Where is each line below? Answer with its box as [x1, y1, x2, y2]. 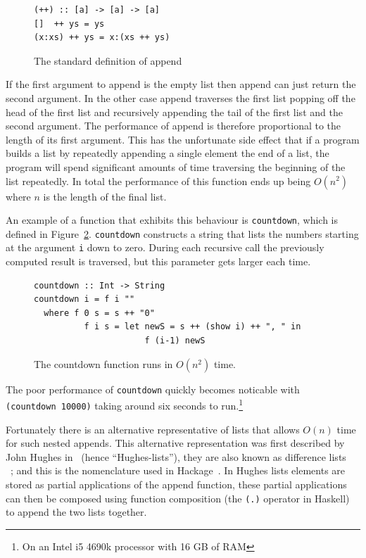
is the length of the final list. [43, 189, 167, 203]
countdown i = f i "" [34, 294, 135, 305]
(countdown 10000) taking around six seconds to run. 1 [6, 396, 244, 412]
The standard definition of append [34, 53, 182, 68]
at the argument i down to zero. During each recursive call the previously [6, 240, 324, 255]
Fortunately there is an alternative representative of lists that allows [6, 421, 300, 436]
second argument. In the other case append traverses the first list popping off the [6, 90, 355, 105]
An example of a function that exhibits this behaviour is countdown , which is [6, 213, 338, 227]
